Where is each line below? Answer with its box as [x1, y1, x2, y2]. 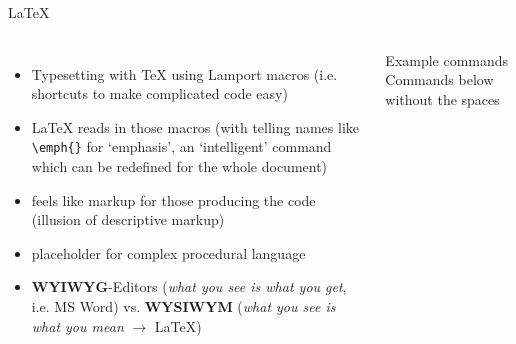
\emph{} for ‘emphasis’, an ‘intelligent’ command [31, 136, 332, 157]
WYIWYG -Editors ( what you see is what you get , [31, 276, 347, 297]
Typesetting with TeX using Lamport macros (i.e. [31, 63, 338, 84]
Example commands [385, 49, 509, 70]
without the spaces [385, 88, 500, 109]
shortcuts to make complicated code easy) [31, 83, 288, 104]
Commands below [385, 69, 494, 90]
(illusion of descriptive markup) [31, 209, 225, 230]
